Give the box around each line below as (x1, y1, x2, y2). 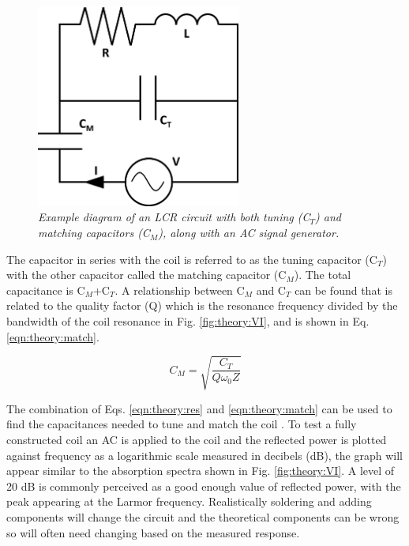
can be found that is (295, 281, 392, 298)
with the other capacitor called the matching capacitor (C (6, 266, 287, 283)
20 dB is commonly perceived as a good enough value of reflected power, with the (6, 477, 401, 494)
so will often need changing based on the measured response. (6, 524, 300, 540)
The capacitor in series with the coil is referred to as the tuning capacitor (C (6, 250, 377, 267)
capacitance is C (6, 281, 85, 298)
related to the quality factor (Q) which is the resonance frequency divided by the (6, 297, 398, 314)
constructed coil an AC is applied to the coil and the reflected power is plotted (6, 431, 387, 447)
